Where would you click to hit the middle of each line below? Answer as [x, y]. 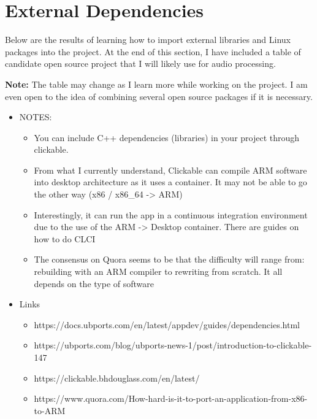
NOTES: [36, 117]
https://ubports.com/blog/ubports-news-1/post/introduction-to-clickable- [173, 345]
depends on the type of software [94, 283]
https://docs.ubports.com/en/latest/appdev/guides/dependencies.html [167, 324]
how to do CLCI [65, 238]
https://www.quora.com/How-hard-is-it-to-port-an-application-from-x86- [171, 398]
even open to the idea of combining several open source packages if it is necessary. [159, 96]
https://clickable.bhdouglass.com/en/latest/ [117, 378]
